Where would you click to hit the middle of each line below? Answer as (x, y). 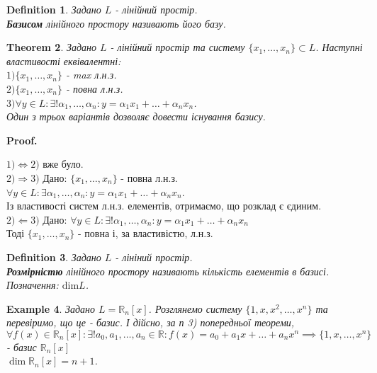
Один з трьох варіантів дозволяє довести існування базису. (136, 116)
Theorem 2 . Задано (51, 47)
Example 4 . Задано (51, 308)
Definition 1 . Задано (54, 9)
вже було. (63, 164)
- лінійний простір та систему (178, 47)
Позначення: (33, 285)
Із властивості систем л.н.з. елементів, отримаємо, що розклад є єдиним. (164, 206)
